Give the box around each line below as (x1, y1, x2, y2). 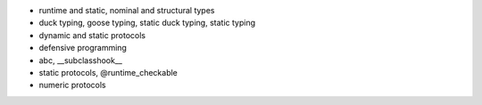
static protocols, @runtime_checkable (38, 67, 179, 77)
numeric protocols (38, 80, 106, 91)
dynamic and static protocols (38, 29, 146, 40)
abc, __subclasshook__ (38, 54, 122, 66)
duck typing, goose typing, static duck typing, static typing (38, 18, 256, 28)
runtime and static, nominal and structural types (38, 5, 215, 15)
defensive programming (38, 43, 127, 53)
